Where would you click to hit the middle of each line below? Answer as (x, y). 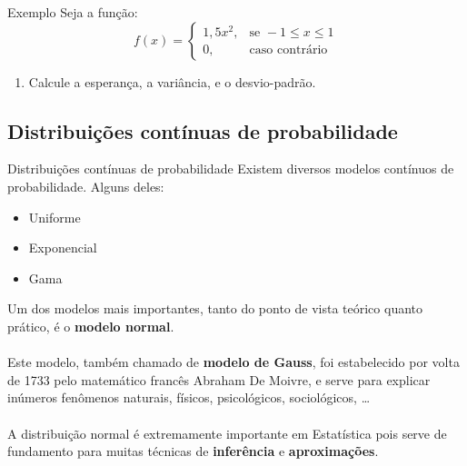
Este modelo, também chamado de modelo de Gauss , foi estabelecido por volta (233, 362)
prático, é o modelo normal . (91, 326)
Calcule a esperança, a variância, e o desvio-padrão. (172, 81)
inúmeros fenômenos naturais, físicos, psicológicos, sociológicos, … (189, 397)
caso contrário (288, 50)
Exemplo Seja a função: (73, 12)
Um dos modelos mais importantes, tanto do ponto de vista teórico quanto (215, 308)
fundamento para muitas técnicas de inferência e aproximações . (193, 451)
